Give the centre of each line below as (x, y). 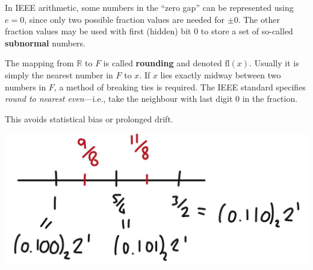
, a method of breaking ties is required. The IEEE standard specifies (180, 86)
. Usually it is (274, 63)
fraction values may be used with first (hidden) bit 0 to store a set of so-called (149, 31)
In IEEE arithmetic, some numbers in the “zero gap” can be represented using (149, 7)
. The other (259, 19)
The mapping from (39, 63)
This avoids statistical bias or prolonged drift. (89, 118)
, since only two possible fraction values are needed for (125, 19)
